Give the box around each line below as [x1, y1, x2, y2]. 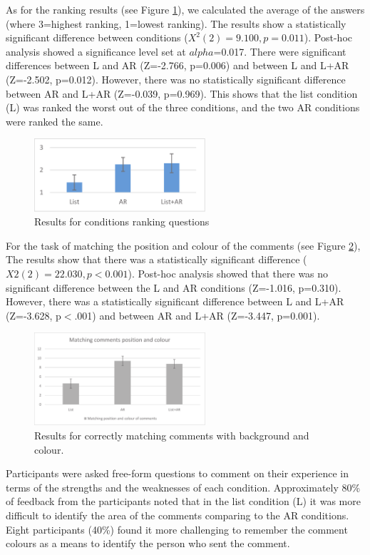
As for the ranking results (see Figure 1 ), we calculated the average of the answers [6, 2, 365, 16]
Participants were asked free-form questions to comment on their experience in [6, 466, 349, 481]
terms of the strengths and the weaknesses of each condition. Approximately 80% [6, 479, 361, 494]
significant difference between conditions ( [6, 30, 188, 45]
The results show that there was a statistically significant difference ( [6, 252, 307, 267]
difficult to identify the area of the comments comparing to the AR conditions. [6, 508, 349, 523]
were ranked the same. [6, 113, 103, 128]
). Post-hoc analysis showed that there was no [128, 266, 329, 280]
